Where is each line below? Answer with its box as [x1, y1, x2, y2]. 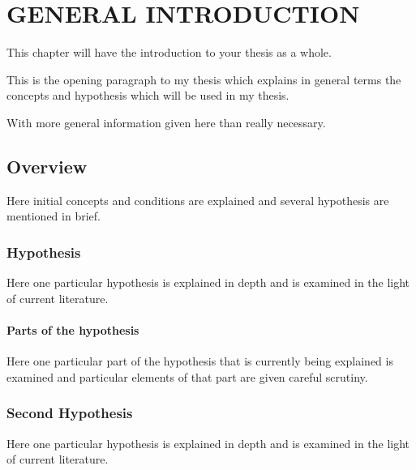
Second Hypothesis [6, 403, 133, 423]
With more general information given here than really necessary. [6, 113, 326, 130]
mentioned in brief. [6, 207, 101, 224]
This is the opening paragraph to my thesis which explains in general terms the [6, 70, 401, 88]
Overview [6, 153, 88, 178]
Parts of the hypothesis [6, 321, 139, 338]
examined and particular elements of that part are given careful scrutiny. [6, 368, 368, 385]
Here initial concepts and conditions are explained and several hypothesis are [6, 191, 389, 208]
